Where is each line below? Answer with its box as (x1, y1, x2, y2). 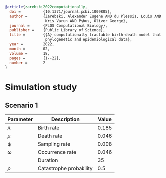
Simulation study (5, 82, 77, 93)
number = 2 (9, 60, 46, 65)
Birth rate (37, 124, 60, 131)
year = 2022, (9, 42, 55, 47)
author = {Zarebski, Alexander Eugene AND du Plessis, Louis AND (9, 14, 162, 19)
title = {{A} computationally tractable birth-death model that (9, 32, 162, 37)
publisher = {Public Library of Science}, (9, 28, 106, 33)
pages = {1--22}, (9, 55, 61, 61)
